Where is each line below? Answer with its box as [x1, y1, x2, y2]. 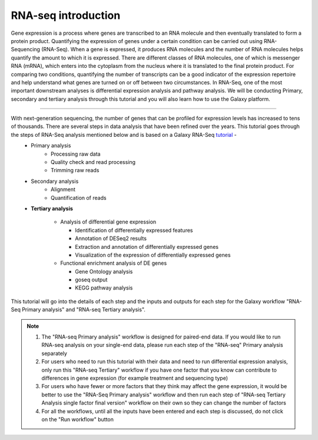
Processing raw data [51, 150, 101, 157]
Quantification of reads [51, 194, 107, 201]
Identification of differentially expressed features [75, 226, 193, 234]
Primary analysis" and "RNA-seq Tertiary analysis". [21, 306, 145, 313]
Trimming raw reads [51, 167, 100, 174]
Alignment [51, 186, 76, 193]
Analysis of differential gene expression [60, 218, 157, 225]
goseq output [75, 276, 108, 283]
